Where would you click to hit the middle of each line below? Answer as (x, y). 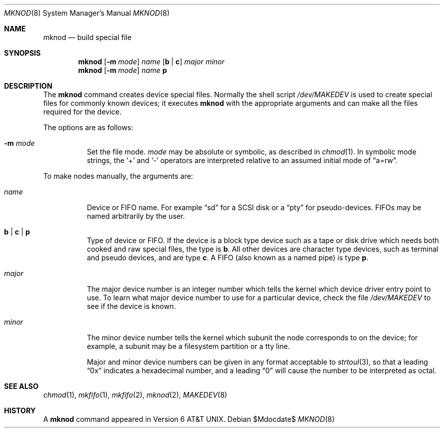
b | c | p (17, 232)
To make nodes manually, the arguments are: (118, 176)
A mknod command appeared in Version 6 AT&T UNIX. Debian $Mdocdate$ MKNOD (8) (189, 419)
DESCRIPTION (28, 86)
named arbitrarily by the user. (136, 216)
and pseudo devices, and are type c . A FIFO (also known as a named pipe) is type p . (228, 258)
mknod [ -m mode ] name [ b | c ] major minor (152, 62)
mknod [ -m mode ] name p (123, 70)
